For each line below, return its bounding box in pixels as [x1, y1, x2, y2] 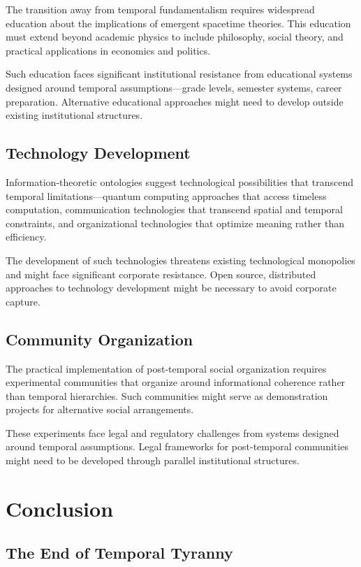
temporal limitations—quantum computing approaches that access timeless [6, 188, 327, 203]
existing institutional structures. [6, 108, 143, 122]
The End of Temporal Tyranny [6, 542, 233, 564]
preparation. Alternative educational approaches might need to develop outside [6, 94, 344, 108]
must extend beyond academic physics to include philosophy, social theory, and [6, 29, 344, 44]
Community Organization [6, 328, 193, 350]
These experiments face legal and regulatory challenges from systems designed [6, 425, 339, 440]
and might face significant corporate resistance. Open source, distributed [6, 266, 316, 281]
